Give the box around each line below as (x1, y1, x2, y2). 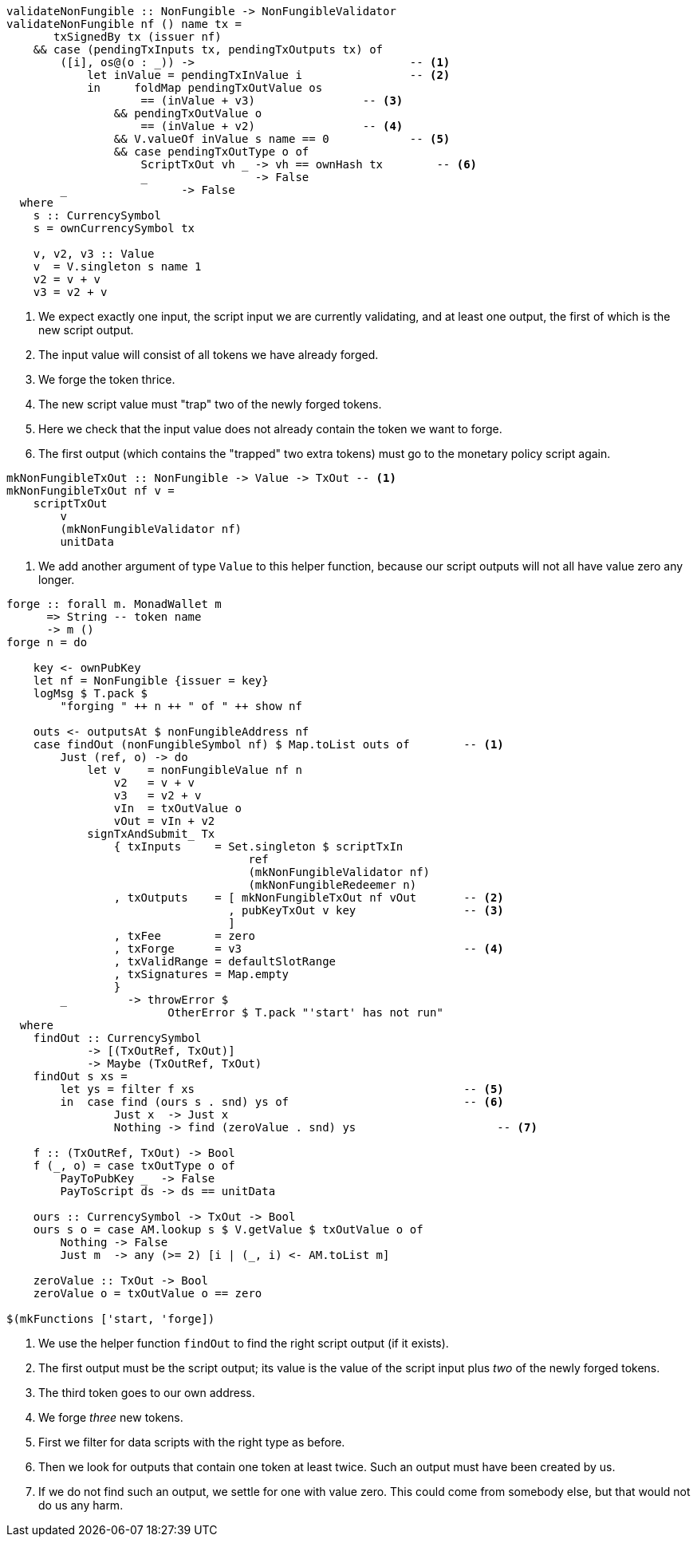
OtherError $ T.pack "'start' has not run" (167, 1006, 443, 1019)
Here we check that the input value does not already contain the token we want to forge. (38, 422, 502, 436)
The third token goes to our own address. (38, 1386, 255, 1399)
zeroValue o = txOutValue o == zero (33, 1287, 262, 1300)
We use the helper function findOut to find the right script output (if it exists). (38, 1336, 449, 1350)
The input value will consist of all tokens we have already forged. (38, 348, 379, 361)
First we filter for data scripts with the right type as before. (38, 1435, 345, 1449)
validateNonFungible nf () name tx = (6, 18, 242, 30)
